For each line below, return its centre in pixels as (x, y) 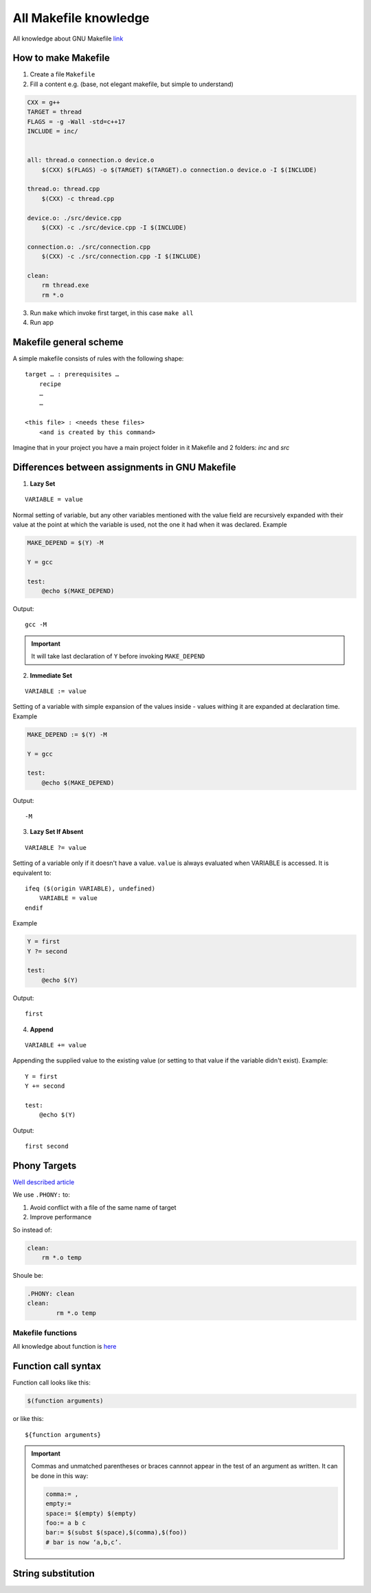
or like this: (28, 1419)
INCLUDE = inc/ (53, 131)
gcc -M (36, 625)
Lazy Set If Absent (57, 832)
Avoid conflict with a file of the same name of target (103, 1207)
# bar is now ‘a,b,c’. (84, 1542)
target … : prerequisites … (72, 374)
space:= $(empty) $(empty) (91, 1513)
